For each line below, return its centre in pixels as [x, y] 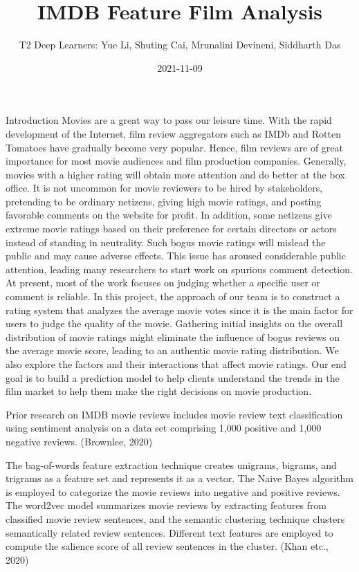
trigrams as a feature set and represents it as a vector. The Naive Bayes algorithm [179, 478]
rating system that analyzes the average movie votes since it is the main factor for [179, 310]
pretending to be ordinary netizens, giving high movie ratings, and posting [164, 201]
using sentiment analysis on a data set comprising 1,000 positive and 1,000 [164, 428]
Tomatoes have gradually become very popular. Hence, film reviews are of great [175, 147]
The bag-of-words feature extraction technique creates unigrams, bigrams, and [171, 464]
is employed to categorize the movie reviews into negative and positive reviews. [173, 491]
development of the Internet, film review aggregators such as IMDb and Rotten [173, 133]
